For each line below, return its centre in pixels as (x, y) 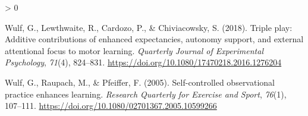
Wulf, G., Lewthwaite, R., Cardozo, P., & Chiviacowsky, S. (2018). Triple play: (149, 27)
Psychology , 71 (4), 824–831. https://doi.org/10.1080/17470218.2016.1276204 (143, 62)
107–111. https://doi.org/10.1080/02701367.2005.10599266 (111, 106)
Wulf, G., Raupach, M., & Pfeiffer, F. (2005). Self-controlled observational (140, 82)
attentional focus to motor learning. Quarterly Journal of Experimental (134, 50)
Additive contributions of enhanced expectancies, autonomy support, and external (154, 39)
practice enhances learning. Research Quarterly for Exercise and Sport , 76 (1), (146, 94)
